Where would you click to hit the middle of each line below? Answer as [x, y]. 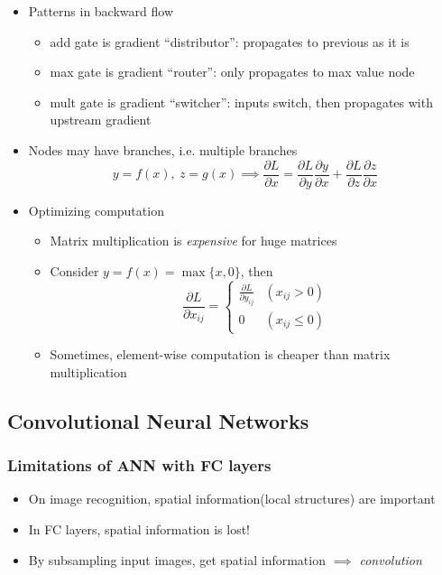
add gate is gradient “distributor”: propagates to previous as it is [230, 41]
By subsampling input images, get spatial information [177, 559]
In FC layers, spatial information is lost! [139, 529]
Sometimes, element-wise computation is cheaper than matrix [220, 354]
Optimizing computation [96, 210]
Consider [74, 270]
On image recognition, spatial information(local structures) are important [232, 499]
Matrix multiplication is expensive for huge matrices [193, 241]
